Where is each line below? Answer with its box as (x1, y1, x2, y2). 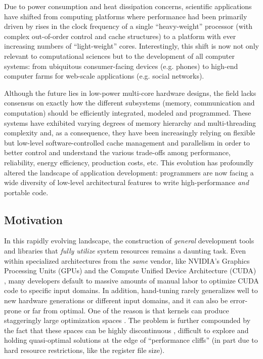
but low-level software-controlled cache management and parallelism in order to (4, 137, 250, 148)
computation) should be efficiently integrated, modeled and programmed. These (4, 107, 251, 118)
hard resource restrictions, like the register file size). (4, 345, 165, 355)
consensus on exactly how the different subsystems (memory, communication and (4, 97, 255, 108)
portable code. (4, 187, 49, 197)
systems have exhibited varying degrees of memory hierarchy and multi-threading (4, 117, 256, 128)
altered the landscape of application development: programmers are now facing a (4, 167, 254, 177)
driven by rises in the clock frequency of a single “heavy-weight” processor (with (4, 21, 252, 31)
